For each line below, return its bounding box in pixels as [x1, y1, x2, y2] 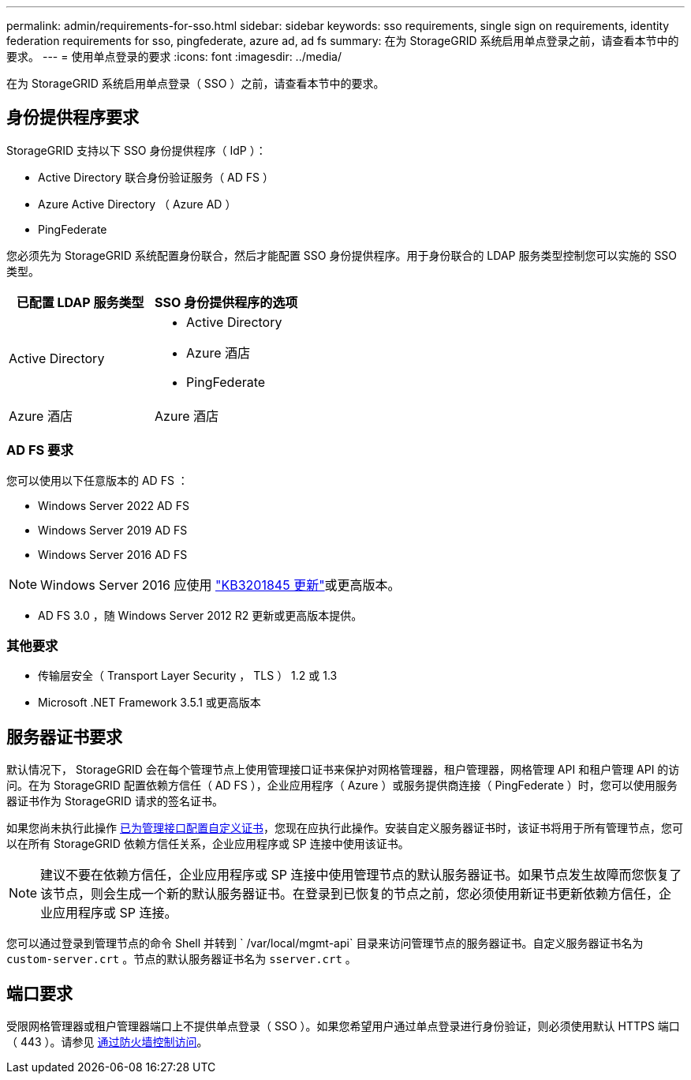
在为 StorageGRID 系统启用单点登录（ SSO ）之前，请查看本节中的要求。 [6, 77, 385, 90]
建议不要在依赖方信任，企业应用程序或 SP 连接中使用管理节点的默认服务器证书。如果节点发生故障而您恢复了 [40, 867, 682, 883]
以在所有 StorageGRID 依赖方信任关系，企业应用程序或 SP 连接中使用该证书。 [6, 837, 409, 851]
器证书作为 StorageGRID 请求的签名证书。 [6, 794, 223, 808]
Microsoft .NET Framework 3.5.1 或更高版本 [38, 696, 261, 710]
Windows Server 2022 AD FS [38, 498, 189, 512]
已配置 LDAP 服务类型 [16, 294, 144, 310]
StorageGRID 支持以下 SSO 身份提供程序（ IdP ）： [6, 143, 267, 157]
